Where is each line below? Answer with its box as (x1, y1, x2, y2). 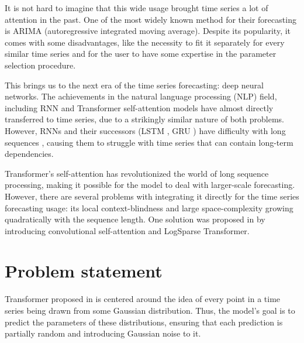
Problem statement (5, 259, 163, 283)
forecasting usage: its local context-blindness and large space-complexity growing (5, 201, 293, 214)
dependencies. (5, 148, 54, 160)
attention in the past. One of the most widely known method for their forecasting (5, 13, 296, 25)
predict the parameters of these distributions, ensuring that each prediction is (5, 315, 283, 328)
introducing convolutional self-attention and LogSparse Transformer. (5, 224, 250, 236)
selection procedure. (5, 59, 76, 71)
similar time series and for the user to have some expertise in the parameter (5, 47, 277, 60)
